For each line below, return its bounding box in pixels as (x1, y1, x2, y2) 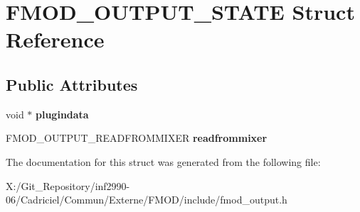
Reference (6, 25, 105, 54)
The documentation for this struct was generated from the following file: (6, 154, 321, 169)
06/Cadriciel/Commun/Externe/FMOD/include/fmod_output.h (6, 192, 287, 207)
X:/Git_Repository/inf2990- (6, 178, 130, 193)
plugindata (36, 106, 89, 121)
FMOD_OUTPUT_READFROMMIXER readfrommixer (6, 130, 268, 145)
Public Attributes (6, 73, 138, 95)
